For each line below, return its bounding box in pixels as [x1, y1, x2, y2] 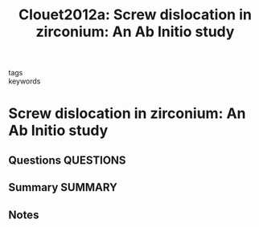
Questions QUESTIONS [8, 153, 126, 167]
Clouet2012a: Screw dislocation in [18, 6, 252, 24]
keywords [8, 76, 41, 86]
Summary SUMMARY [8, 180, 118, 194]
